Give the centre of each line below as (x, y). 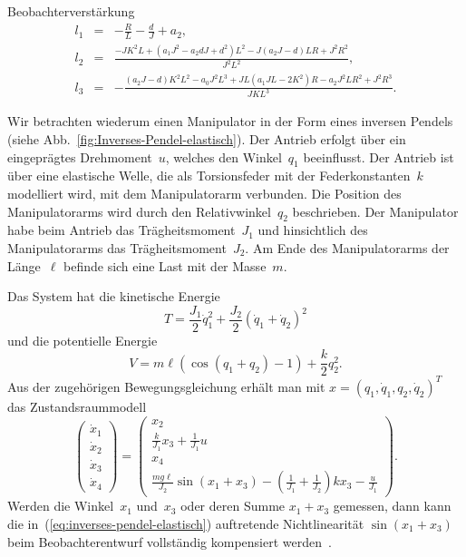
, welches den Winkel (223, 156)
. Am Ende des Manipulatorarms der (347, 247)
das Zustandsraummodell (77, 406)
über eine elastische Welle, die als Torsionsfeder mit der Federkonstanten (209, 176)
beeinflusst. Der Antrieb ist (379, 156)
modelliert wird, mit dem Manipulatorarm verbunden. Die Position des (204, 193)
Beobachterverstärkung (71, 11)
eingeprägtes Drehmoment (80, 156)
